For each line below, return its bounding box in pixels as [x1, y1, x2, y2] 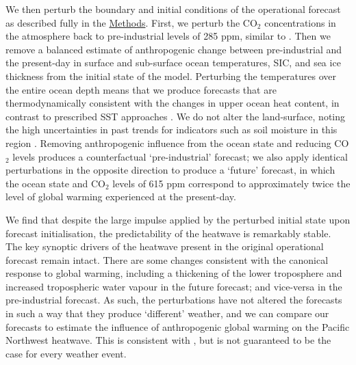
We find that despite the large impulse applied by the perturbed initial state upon [5, 212, 351, 226]
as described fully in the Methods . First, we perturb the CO [5, 15, 257, 29]
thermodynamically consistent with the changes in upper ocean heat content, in [5, 96, 340, 110]
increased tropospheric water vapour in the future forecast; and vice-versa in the [5, 279, 342, 293]
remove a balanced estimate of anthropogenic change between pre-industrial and [5, 42, 342, 56]
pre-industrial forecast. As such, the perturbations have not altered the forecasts [5, 293, 342, 307]
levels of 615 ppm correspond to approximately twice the [112, 176, 351, 190]
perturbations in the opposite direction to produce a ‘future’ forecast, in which [5, 163, 335, 177]
